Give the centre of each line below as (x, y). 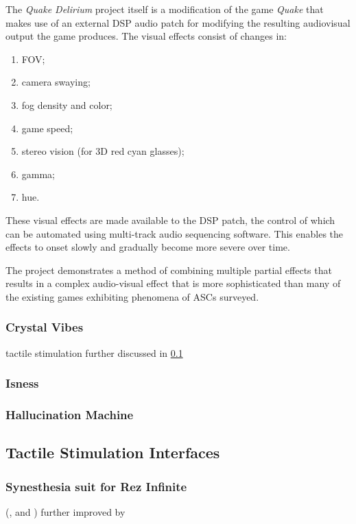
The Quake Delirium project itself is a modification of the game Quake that (165, 9)
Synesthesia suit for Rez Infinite (96, 486)
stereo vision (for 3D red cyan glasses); (103, 151)
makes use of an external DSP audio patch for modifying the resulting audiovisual (178, 22)
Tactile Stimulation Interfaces (113, 452)
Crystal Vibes (45, 327)
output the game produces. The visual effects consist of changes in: (146, 36)
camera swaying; (56, 82)
